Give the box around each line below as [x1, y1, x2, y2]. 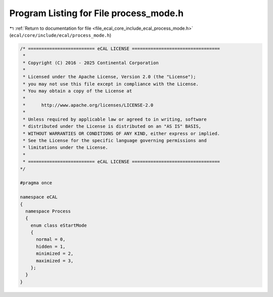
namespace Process [25, 208, 71, 214]
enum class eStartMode [30, 222, 87, 228]
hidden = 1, [36, 243, 66, 250]
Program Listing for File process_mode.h [9, 8, 184, 19]
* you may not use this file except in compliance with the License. [23, 81, 199, 87]
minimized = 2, [36, 251, 74, 257]
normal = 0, [36, 236, 66, 242]
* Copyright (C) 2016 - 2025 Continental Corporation [23, 60, 159, 66]
